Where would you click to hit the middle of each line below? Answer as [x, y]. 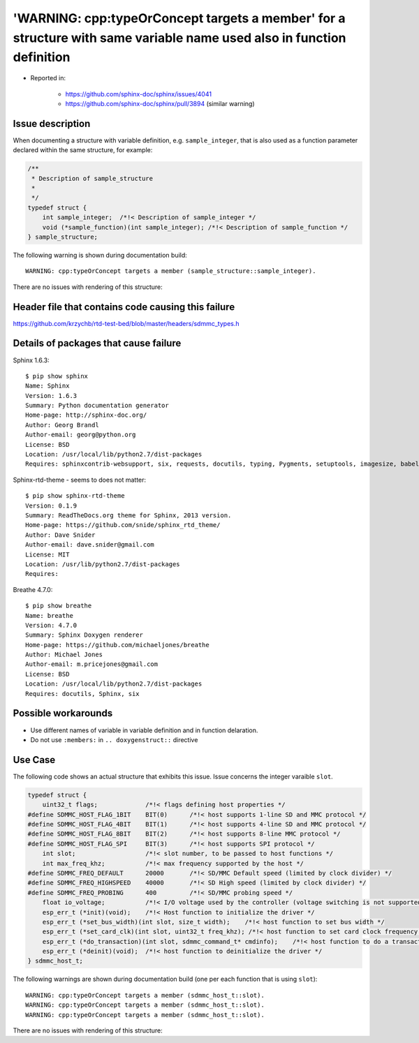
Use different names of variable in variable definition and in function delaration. [144, 730]
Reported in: [48, 78]
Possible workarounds [63, 713]
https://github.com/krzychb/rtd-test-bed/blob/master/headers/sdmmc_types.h [126, 323]
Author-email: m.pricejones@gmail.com [92, 664]
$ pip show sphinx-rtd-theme [75, 496]
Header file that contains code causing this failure [124, 307]
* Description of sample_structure [93, 178]
